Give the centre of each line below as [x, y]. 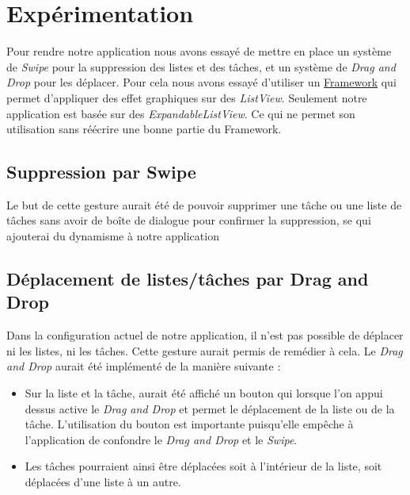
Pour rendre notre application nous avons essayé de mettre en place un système [199, 51]
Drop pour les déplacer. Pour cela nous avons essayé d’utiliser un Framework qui [201, 82]
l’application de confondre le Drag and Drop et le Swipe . [161, 439]
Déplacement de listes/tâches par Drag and [188, 279]
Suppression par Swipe [101, 172]
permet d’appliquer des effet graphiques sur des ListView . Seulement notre [187, 97]
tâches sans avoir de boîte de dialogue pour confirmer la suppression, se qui [189, 220]
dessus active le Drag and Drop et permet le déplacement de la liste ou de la [210, 408]
